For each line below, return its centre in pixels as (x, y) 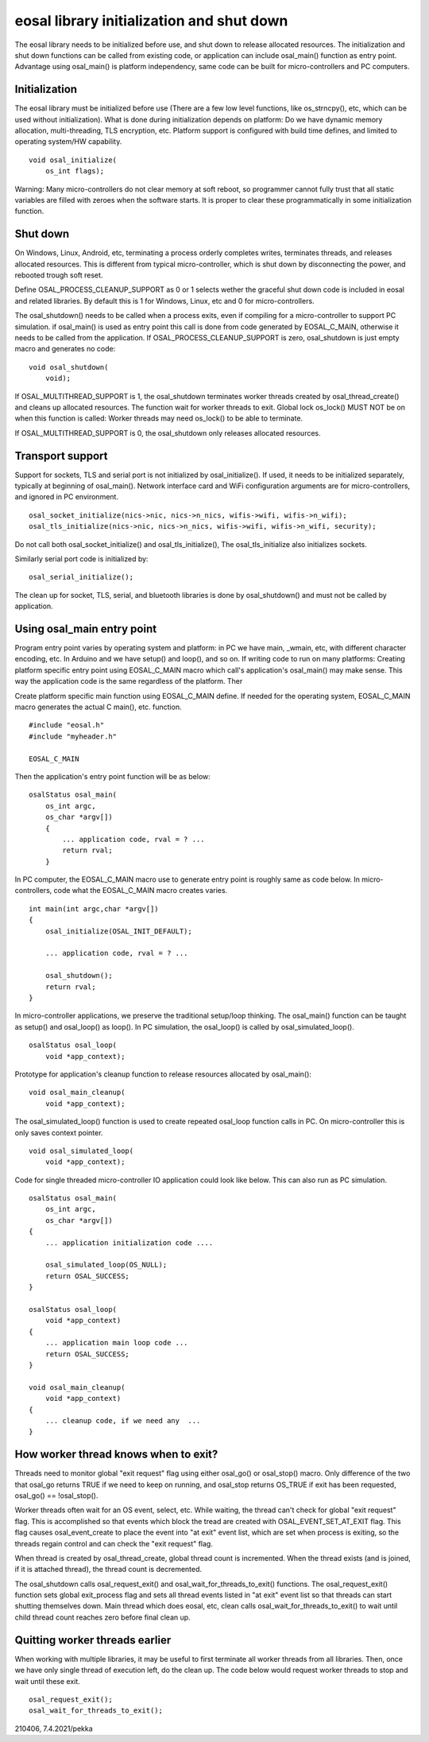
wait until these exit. (48, 1681)
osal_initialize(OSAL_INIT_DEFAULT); (118, 931)
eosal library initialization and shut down (151, 21)
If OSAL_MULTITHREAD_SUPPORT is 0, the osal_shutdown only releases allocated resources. (168, 433)
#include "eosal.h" (67, 725)
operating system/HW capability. (68, 142)
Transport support (61, 456)
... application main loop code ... (116, 1343)
